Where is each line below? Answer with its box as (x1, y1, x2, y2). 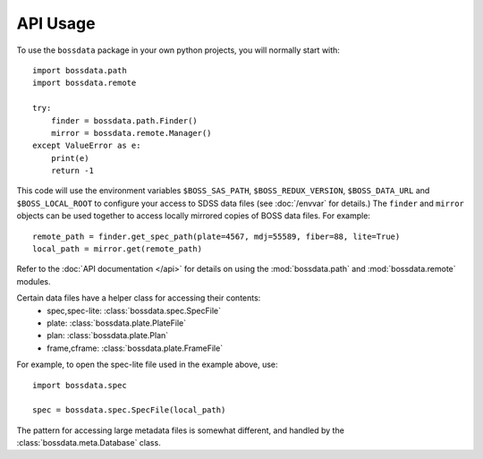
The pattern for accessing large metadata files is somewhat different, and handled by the (16, 425, 344, 436)
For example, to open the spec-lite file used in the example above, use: (16, 359, 278, 370)
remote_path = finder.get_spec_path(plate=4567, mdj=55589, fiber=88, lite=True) (32, 231, 401, 242)
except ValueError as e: (32, 140, 141, 151)
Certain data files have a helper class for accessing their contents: (16, 293, 261, 303)
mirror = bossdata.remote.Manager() (50, 128, 212, 138)
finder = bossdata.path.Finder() (50, 115, 199, 125)
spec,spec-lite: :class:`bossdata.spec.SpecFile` (47, 305, 222, 316)
